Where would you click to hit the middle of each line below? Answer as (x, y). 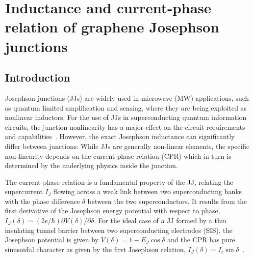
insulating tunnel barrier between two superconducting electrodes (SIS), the (119, 230)
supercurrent (24, 191)
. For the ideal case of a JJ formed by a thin (160, 220)
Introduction (38, 77)
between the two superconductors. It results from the (167, 201)
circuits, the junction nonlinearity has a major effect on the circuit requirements (125, 127)
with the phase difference (42, 201)
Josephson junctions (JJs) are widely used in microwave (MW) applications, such (127, 98)
